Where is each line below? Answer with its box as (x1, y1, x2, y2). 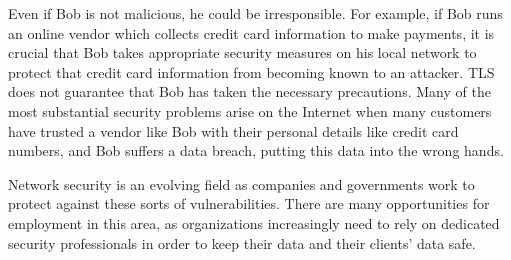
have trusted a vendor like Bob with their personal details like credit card (8, 120, 459, 141)
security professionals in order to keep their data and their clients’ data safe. (8, 232, 476, 253)
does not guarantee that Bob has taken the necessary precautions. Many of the (8, 81, 491, 102)
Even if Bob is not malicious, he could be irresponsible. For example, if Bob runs (8, 3, 503, 23)
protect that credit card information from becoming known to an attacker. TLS (8, 61, 495, 82)
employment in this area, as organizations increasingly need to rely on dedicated (8, 212, 500, 233)
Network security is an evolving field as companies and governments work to (8, 173, 475, 194)
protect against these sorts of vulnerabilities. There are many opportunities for (8, 193, 490, 214)
